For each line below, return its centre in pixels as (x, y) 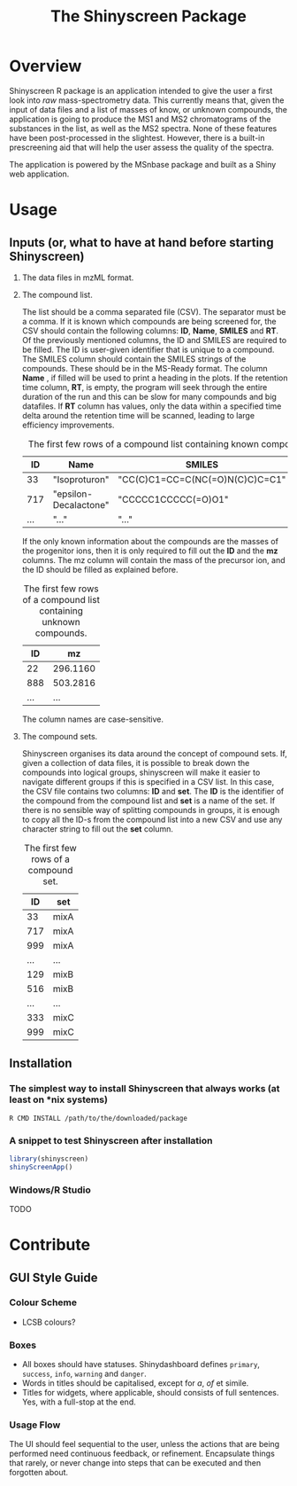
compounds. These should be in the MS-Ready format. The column (145, 368)
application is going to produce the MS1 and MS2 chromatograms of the (140, 119)
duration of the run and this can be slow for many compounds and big (149, 396)
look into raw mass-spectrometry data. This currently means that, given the (147, 100)
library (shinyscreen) (49, 1159)
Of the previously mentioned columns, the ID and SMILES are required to (154, 340)
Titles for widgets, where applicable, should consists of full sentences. (150, 1393)
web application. (39, 174)
